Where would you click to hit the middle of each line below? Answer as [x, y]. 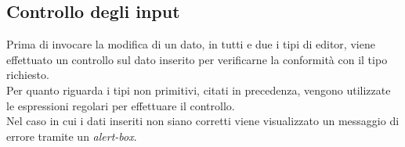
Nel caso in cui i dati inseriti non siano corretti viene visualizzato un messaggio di [203, 121]
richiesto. [28, 75]
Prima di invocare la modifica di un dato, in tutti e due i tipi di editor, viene [191, 44]
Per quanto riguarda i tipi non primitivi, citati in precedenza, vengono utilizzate [199, 90]
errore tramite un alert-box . [72, 136]
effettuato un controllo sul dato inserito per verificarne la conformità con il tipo [197, 59]
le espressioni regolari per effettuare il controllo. [121, 105]
